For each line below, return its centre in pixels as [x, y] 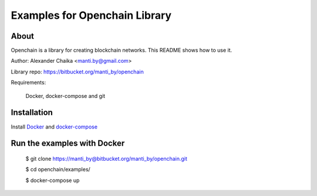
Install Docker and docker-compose [54, 127]
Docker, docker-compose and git [65, 96]
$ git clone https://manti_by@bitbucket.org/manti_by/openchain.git [107, 158]
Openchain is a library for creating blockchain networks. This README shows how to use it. [122, 50]
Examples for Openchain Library [91, 15]
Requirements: [28, 83]
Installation [32, 112]
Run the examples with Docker [68, 143]
